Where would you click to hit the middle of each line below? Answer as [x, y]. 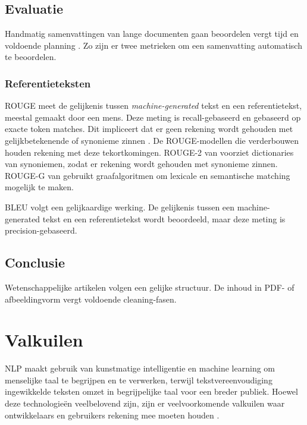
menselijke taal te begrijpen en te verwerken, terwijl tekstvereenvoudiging [139, 380]
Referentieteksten [48, 83]
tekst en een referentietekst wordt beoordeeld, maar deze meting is [164, 218]
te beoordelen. [31, 57]
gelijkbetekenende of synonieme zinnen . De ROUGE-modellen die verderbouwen [152, 140]
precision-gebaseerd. [41, 230]
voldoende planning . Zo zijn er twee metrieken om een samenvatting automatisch [153, 45]
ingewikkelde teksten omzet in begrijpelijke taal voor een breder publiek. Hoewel [151, 391]
